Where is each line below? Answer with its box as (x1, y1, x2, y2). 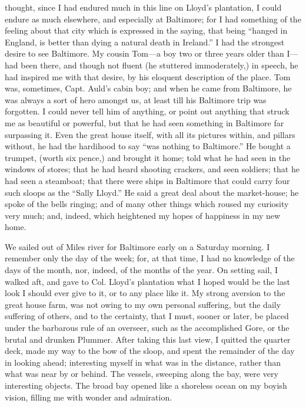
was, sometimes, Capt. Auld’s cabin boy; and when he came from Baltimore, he (5, 82, 292, 94)
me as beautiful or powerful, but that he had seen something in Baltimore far (5, 116, 284, 129)
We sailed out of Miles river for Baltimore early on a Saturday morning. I (5, 240, 270, 252)
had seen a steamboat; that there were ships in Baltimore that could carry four (5, 174, 290, 186)
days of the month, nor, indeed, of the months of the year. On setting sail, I (5, 264, 278, 276)
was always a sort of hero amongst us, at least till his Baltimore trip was (5, 93, 267, 106)
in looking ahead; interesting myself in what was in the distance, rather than (5, 356, 281, 368)
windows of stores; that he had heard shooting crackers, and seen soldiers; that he (5, 163, 300, 175)
